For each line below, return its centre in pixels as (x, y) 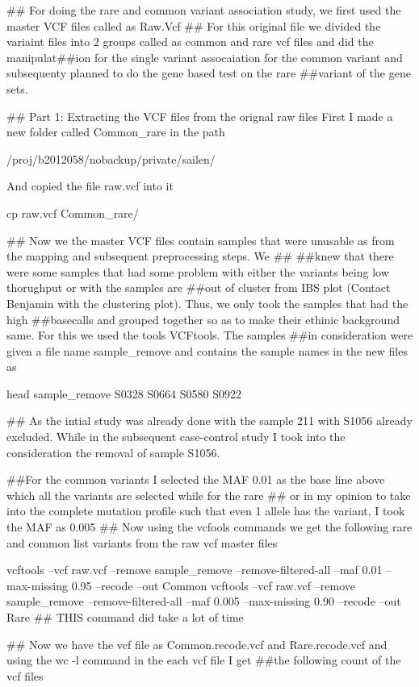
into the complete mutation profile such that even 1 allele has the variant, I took (206, 511)
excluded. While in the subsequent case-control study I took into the (176, 437)
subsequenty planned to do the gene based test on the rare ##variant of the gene (209, 73)
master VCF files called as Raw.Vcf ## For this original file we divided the (194, 25)
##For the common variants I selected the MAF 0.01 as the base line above (196, 479)
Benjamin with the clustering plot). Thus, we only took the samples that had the (207, 303)
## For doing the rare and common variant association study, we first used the (204, 10)
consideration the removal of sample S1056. (113, 452)
